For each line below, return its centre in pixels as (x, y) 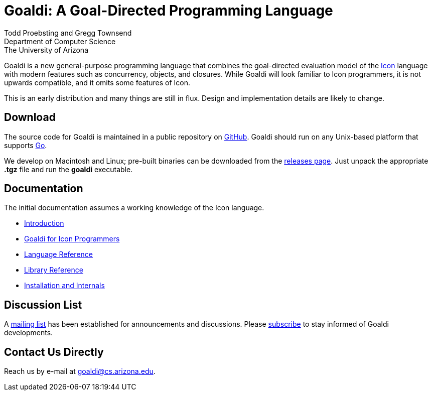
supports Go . (26, 145)
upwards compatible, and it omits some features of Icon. (97, 82)
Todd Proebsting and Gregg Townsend (68, 33)
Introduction (44, 223)
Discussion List (43, 305)
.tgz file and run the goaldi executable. (68, 169)
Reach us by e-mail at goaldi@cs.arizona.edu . (80, 371)
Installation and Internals (64, 286)
